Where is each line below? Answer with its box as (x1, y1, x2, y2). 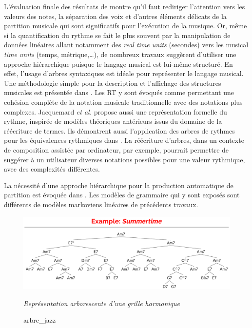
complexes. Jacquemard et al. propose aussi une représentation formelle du (4, 106, 227, 116)
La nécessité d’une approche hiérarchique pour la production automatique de (4, 180, 233, 190)
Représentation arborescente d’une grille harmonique (23, 298, 180, 309)
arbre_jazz (23, 314, 56, 325)
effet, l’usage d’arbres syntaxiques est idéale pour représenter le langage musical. (4, 68, 244, 78)
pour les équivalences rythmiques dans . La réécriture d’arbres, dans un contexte (4, 135, 244, 145)
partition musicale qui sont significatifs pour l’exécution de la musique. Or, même (4, 20, 247, 31)
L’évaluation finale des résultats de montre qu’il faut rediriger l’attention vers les (4, 1, 245, 11)
